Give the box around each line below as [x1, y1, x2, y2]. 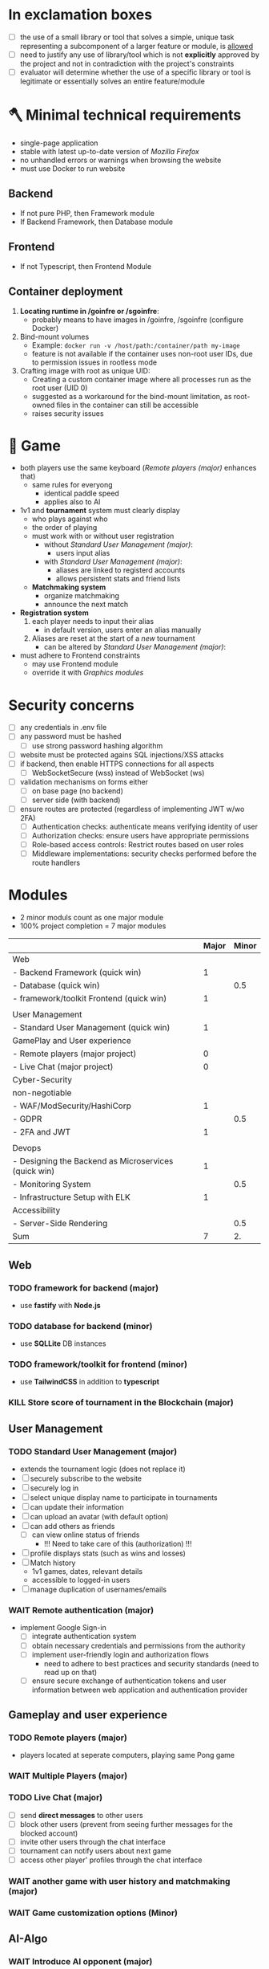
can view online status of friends [31, 1530, 140, 1539]
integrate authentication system [31, 1632, 137, 1641]
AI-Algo [8, 1932, 48, 1946]
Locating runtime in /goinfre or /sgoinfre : [19, 306, 160, 316]
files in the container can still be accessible [56, 400, 199, 410]
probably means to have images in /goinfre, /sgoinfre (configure [31, 315, 244, 324]
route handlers [31, 858, 81, 868]
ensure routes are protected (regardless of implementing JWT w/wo [19, 804, 245, 813]
